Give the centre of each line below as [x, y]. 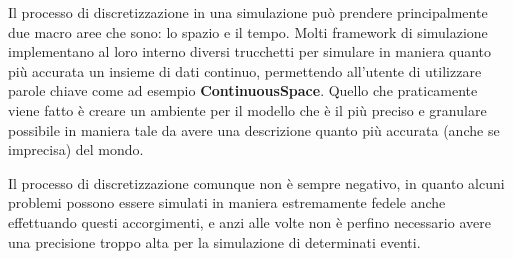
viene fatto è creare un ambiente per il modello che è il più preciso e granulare [247, 109]
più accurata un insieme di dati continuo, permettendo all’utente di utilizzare [245, 70]
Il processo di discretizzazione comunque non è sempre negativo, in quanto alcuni [256, 182]
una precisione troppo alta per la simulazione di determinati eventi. [214, 241]
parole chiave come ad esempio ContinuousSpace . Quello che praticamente [243, 90]
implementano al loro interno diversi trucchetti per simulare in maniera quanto [250, 51]
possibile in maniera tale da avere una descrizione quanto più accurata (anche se [254, 129]
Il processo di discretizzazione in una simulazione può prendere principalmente [248, 12]
